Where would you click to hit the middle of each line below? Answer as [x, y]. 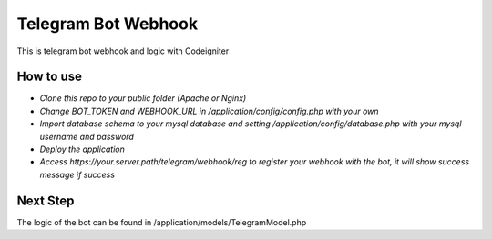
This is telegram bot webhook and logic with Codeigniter [123, 51]
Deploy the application [82, 149]
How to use [49, 77]
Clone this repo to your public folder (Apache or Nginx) [143, 98]
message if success [77, 174]
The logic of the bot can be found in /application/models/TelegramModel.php [162, 222]
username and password [87, 136]
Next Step [46, 200]
